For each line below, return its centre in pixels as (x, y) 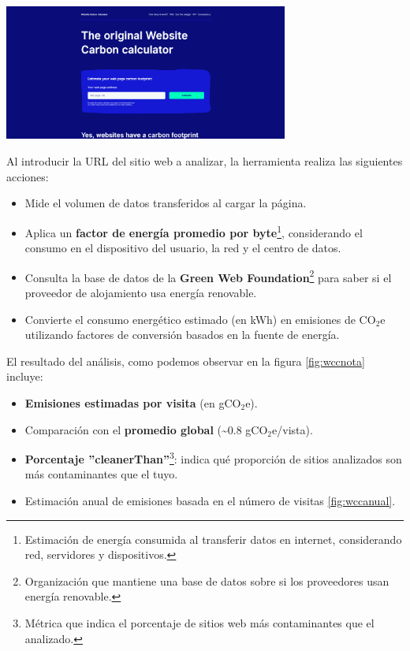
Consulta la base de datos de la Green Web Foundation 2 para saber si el (208, 276)
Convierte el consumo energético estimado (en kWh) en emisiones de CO (200, 319)
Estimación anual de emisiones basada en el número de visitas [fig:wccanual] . (210, 500)
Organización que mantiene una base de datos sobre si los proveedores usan (207, 580)
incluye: (25, 376)
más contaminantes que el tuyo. (101, 474)
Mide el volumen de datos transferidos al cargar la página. (166, 203)
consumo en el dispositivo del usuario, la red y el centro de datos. (183, 248)
